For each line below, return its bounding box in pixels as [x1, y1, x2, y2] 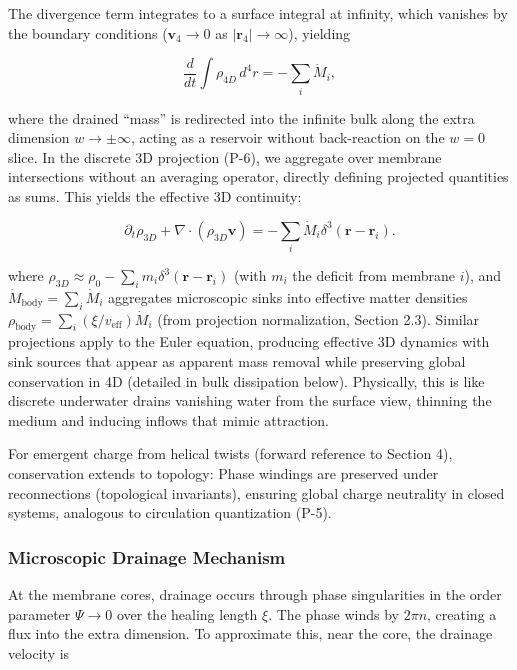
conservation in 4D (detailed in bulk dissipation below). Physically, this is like [8, 370, 485, 391]
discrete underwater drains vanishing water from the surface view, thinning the [8, 390, 492, 411]
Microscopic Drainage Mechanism [8, 544, 286, 569]
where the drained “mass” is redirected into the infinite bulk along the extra [8, 107, 475, 128]
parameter [8, 603, 71, 624]
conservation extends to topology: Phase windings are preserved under [8, 462, 439, 483]
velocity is [8, 642, 70, 663]
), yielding [288, 22, 351, 43]
